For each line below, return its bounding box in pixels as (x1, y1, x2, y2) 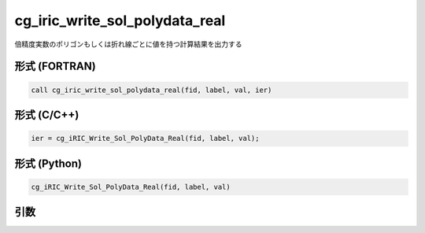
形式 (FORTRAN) (14, 60, 96, 73)
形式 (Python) (14, 157, 83, 170)
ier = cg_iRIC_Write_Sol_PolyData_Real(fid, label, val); (31, 134, 260, 143)
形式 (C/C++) (14, 108, 79, 121)
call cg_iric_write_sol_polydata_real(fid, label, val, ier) (31, 85, 272, 94)
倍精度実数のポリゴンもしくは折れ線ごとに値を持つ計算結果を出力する (14, 39, 242, 49)
